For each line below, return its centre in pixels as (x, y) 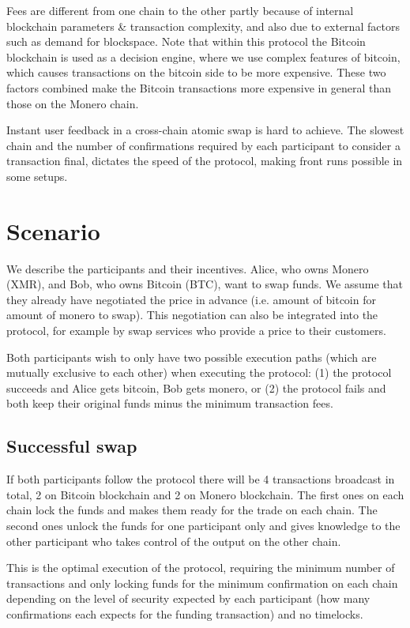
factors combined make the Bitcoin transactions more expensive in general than (199, 87)
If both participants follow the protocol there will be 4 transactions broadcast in (201, 479)
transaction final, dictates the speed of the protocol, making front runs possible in (205, 161)
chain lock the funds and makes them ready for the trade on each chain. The (192, 510)
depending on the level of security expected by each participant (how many (188, 598)
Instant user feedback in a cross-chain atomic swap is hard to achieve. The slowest (205, 130)
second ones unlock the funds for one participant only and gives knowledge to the (203, 525)
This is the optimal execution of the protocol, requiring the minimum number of (201, 568)
